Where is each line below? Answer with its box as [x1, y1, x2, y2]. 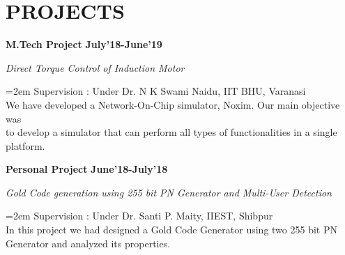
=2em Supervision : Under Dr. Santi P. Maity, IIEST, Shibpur [6, 208, 273, 223]
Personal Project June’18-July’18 [6, 162, 168, 176]
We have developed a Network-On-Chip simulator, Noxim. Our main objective [6, 97, 340, 111]
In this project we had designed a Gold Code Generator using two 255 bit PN [6, 222, 337, 237]
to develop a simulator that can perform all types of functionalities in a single [6, 125, 337, 139]
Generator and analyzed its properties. [6, 235, 171, 250]
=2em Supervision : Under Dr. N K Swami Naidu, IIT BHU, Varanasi [6, 84, 306, 98]
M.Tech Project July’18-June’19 [6, 37, 162, 52]
